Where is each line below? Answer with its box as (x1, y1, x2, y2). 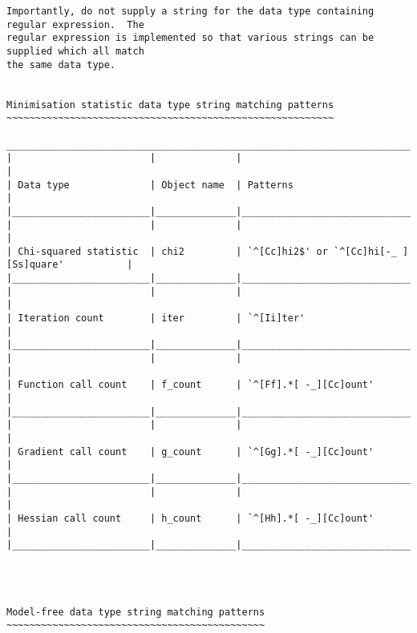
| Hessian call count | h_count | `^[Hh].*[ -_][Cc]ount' (6, 512, 374, 524)
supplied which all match (6, 45, 144, 57)
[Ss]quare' (6, 259, 64, 271)
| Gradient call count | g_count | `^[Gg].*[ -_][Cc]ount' (6, 446, 374, 458)
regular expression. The (6, 18, 144, 30)
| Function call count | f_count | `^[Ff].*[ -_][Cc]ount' (6, 379, 374, 391)
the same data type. (6, 58, 116, 71)
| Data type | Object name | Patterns (6, 179, 294, 191)
